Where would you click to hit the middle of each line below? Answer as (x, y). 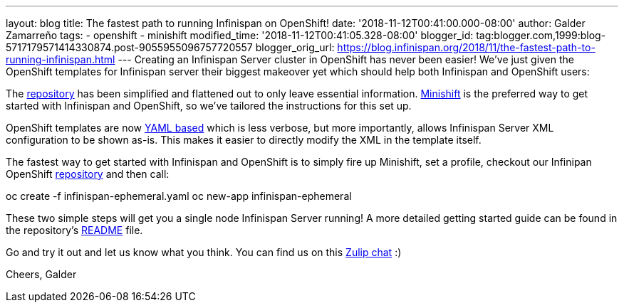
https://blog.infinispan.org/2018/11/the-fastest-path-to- (466, 47)
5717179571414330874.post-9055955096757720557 (129, 47)
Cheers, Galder (41, 274)
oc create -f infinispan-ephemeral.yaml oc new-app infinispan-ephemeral (179, 196)
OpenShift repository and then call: (88, 174)
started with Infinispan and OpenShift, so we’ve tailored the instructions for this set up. (209, 106)
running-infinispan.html (61, 59)
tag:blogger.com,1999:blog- (541, 35)
